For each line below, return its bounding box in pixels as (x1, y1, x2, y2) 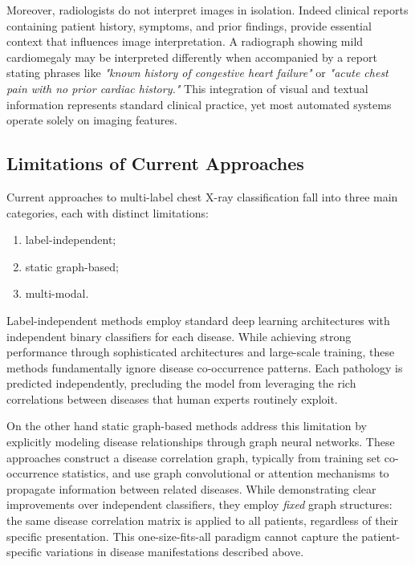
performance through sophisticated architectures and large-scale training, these (6, 343, 395, 360)
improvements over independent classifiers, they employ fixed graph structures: (6, 496, 393, 513)
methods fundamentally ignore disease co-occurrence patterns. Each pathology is (6, 359, 403, 376)
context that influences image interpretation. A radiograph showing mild (6, 33, 364, 50)
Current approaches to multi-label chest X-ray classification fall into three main (6, 188, 398, 205)
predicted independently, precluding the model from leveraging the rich (6, 375, 356, 392)
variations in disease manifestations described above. (45, 543, 304, 560)
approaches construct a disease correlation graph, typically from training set (6, 449, 381, 465)
